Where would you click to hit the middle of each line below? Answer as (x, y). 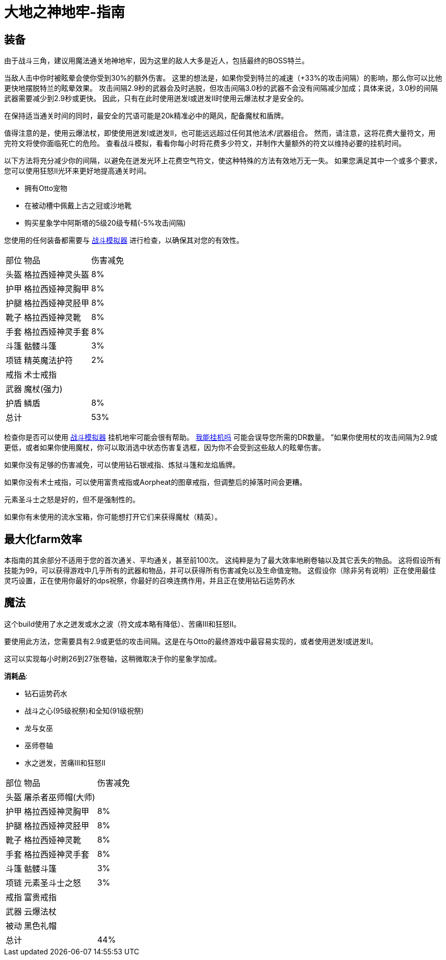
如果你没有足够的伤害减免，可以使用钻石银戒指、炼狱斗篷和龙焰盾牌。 (122, 465)
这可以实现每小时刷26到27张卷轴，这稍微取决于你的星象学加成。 (113, 658)
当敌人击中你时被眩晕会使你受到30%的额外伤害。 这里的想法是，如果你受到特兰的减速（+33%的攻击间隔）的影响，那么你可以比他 (223, 78)
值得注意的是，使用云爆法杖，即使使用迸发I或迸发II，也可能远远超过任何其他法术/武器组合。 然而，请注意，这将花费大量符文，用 (220, 133)
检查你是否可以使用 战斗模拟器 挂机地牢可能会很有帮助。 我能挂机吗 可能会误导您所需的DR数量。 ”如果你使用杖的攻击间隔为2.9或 (221, 437)
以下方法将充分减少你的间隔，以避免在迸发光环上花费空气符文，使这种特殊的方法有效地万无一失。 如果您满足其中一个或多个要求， (223, 161)
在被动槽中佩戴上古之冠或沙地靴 (78, 206)
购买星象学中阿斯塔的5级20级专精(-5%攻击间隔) (105, 223)
